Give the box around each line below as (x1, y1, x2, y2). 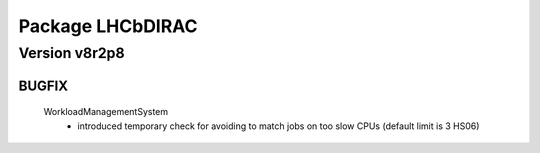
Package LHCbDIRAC (18, 15, 199, 37)
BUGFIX (18, 77, 69, 94)
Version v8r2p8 (18, 44, 125, 62)
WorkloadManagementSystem (43, 106, 169, 118)
